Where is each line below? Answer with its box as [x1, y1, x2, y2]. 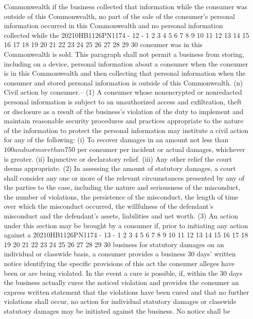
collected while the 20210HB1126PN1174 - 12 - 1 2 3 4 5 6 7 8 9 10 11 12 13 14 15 [4, 30, 249, 40]
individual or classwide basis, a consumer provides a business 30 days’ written [4, 249, 236, 259]
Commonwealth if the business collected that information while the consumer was [4, 1, 248, 11]
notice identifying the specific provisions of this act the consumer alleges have [4, 258, 235, 269]
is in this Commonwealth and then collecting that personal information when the [4, 68, 246, 78]
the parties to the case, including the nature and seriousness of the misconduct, [4, 182, 240, 192]
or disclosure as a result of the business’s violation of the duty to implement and [4, 106, 244, 116]
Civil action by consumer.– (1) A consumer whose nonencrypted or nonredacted [4, 87, 242, 97]
